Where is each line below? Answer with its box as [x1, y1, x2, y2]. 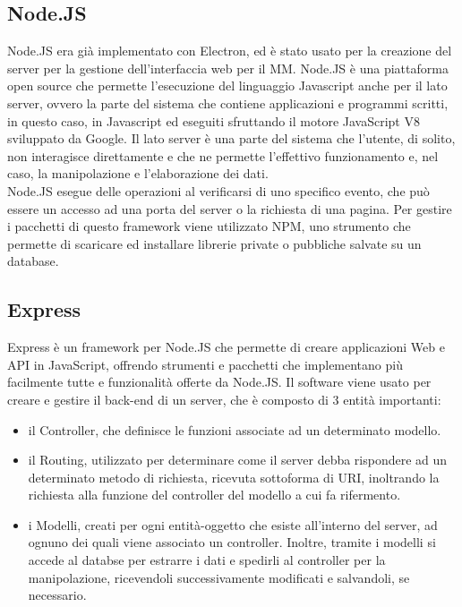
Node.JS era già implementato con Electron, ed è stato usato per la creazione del [7, 41, 452, 60]
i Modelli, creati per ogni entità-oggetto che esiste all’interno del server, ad [28, 515, 438, 534]
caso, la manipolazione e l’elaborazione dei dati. [7, 164, 269, 183]
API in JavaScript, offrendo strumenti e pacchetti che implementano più [7, 355, 403, 373]
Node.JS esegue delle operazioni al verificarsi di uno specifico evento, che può [7, 181, 430, 200]
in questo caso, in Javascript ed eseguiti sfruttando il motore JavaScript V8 [7, 111, 420, 130]
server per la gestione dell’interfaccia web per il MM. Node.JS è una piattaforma [7, 58, 449, 77]
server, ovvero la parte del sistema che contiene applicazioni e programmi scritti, [7, 93, 449, 112]
